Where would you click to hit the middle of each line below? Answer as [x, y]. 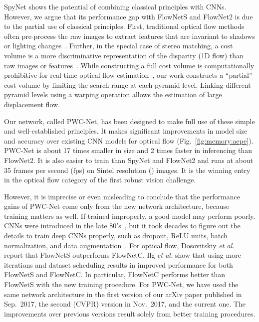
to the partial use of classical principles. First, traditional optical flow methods [124, 26]
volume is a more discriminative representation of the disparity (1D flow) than [124, 55]
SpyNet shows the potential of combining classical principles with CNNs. [115, 6]
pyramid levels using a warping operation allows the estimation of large [113, 94]
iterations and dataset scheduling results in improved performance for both [119, 264]
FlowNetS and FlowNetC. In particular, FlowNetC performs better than [115, 274]
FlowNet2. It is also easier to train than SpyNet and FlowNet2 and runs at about [129, 160]
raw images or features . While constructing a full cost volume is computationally [129, 65]
